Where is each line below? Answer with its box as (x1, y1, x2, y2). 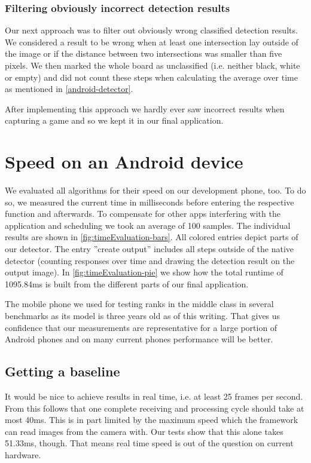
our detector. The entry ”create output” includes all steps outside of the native (5, 243, 294, 255)
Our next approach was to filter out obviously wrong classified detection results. (5, 24, 298, 36)
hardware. (5, 448, 41, 461)
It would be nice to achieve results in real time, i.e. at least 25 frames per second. (5, 390, 303, 403)
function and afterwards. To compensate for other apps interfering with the (5, 207, 280, 220)
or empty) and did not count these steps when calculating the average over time (5, 70, 298, 83)
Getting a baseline (5, 362, 120, 381)
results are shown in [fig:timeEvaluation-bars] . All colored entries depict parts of (5, 231, 298, 243)
